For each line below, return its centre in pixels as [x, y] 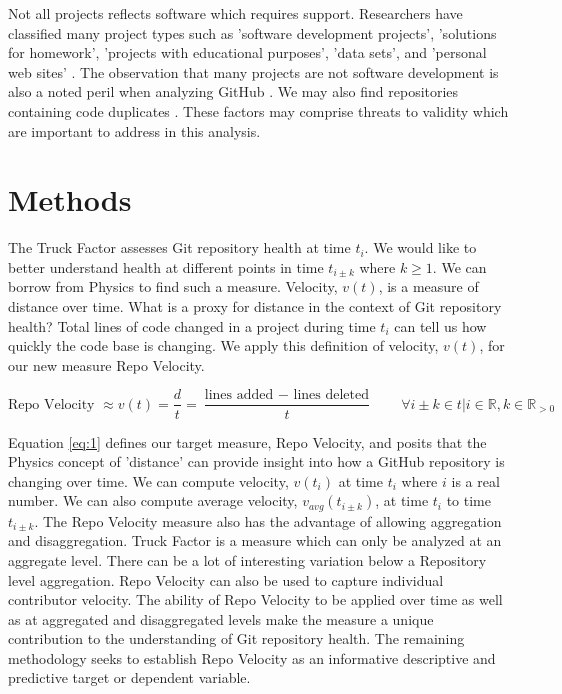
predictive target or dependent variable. [129, 677]
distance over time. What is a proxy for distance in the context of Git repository [255, 306]
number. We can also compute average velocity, [153, 500]
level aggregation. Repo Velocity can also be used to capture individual [226, 579]
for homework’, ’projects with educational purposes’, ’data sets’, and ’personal [247, 52]
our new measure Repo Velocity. [106, 364]
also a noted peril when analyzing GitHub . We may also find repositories [233, 91]
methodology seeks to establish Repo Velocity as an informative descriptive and [252, 657]
